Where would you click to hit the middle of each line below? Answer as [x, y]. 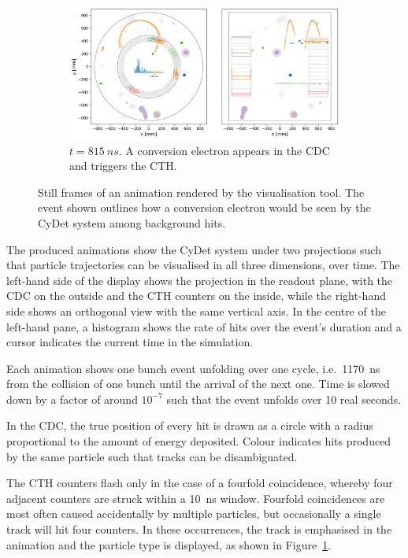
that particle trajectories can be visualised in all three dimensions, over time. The [203, 265]
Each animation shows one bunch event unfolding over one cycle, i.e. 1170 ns [193, 368]
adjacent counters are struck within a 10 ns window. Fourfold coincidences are [196, 498]
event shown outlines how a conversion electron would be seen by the [204, 207]
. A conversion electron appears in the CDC [224, 150]
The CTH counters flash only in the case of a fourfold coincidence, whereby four [200, 483]
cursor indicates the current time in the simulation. [130, 342]
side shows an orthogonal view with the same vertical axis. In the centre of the [196, 310]
